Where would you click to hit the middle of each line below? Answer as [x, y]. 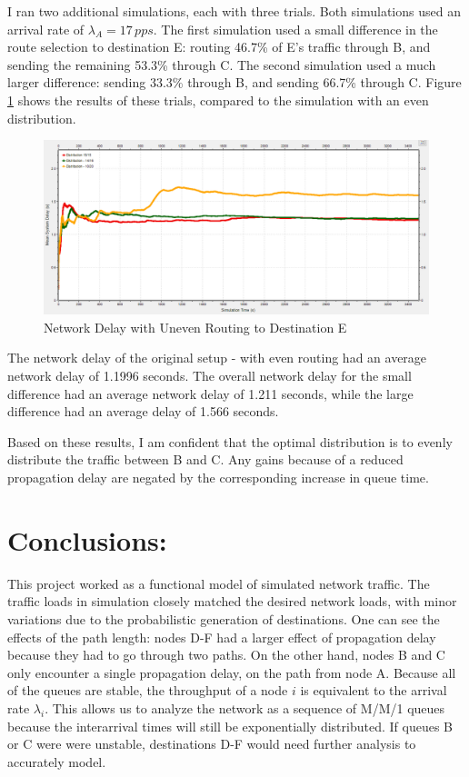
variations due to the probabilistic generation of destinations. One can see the [224, 618]
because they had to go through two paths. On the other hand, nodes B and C [226, 655]
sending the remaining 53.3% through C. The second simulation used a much [222, 64]
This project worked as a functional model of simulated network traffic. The [219, 583]
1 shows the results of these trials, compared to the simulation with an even [218, 100]
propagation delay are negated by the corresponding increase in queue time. [218, 478]
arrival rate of [46, 29]
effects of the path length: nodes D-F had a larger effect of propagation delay [222, 637]
